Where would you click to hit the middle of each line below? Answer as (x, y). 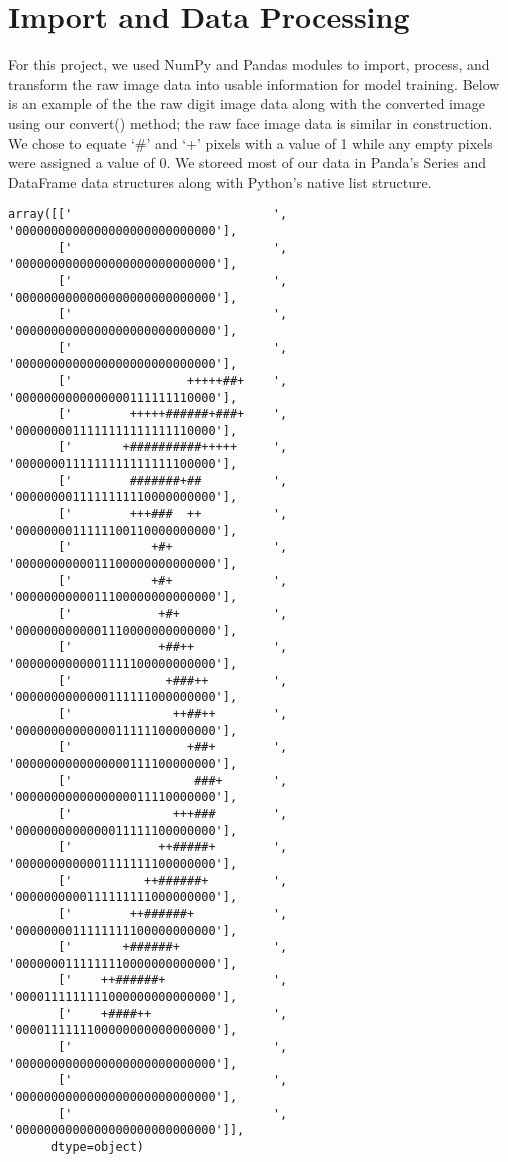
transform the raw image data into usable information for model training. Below (254, 83)
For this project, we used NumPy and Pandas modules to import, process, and (249, 64)
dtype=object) (97, 1147)
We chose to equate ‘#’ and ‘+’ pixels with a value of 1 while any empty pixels (250, 142)
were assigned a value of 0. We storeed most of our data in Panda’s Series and (247, 162)
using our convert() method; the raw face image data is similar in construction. (250, 122)
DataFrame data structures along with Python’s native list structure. (220, 181)
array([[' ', (148, 214)
